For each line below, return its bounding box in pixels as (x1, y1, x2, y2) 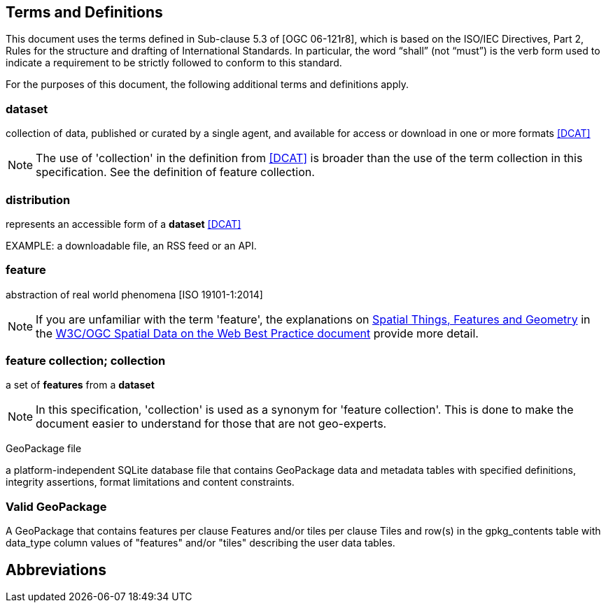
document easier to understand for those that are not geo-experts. (36, 417, 387, 431)
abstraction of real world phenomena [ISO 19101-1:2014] (6, 288, 263, 301)
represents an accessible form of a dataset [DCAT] (6, 217, 241, 230)
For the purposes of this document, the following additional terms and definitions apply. (6, 78, 409, 91)
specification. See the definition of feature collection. (36, 165, 315, 180)
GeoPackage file (6, 442, 82, 455)
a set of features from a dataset (6, 379, 155, 391)
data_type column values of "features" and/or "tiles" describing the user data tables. (6, 537, 395, 549)
